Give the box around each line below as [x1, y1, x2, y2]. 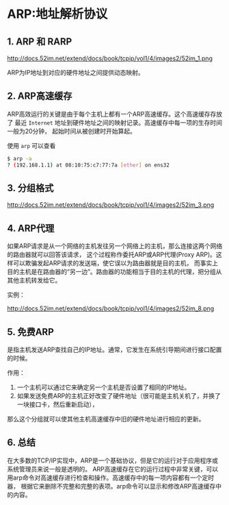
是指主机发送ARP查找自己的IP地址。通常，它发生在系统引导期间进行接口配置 [7, 345, 222, 354]
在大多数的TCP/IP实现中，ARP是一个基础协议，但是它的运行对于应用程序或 [7, 456, 219, 465]
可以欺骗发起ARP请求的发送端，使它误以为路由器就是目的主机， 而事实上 [12, 259, 219, 267]
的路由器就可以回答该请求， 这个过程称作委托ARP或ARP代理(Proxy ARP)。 [7, 251, 217, 259]
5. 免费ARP [7, 326, 54, 338]
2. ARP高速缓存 [7, 90, 72, 102]
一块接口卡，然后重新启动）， [16, 400, 98, 408]
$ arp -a [7, 155, 32, 162]
